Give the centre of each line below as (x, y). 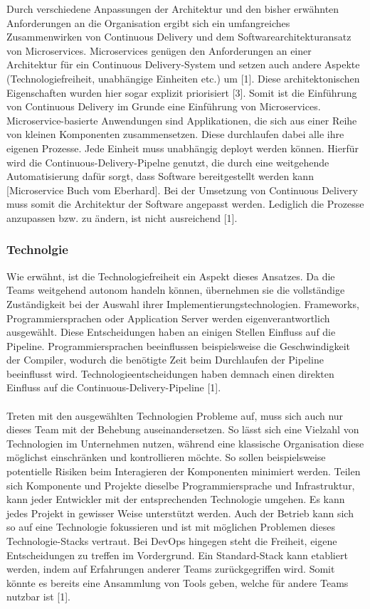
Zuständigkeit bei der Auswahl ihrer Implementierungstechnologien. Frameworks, (183, 303)
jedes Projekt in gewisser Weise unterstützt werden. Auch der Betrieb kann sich (180, 513)
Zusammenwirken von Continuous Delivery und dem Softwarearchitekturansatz (179, 37)
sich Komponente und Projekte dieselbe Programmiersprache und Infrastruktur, (181, 485)
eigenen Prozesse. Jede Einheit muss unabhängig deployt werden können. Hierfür (183, 148)
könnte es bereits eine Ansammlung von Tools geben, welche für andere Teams (178, 582)
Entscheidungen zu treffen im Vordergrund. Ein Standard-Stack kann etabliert (177, 555)
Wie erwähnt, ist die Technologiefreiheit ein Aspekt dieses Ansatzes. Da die (171, 276)
